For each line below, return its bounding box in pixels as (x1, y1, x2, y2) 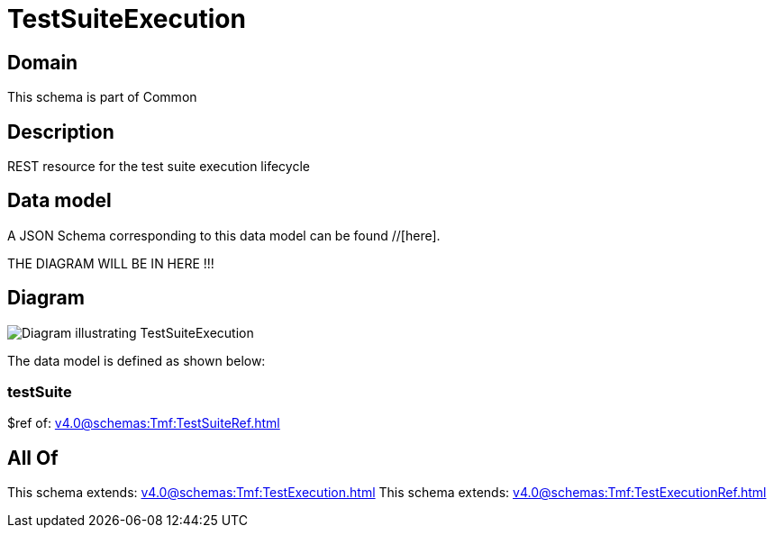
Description (7, 120, 114, 143)
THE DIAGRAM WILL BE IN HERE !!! (7, 255, 214, 271)
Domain (7, 50, 78, 74)
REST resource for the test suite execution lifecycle (7, 159, 310, 175)
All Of (7, 446, 59, 469)
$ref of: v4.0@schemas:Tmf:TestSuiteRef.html (7, 415, 280, 431)
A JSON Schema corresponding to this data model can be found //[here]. (7, 227, 441, 243)
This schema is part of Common (7, 89, 197, 105)
